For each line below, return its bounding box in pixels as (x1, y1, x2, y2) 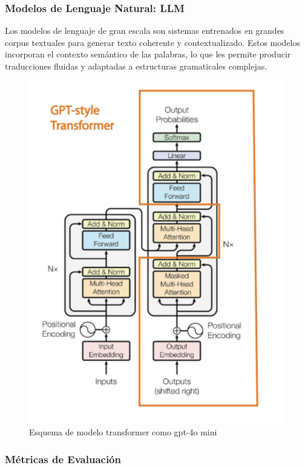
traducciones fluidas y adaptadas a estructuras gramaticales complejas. (5, 60, 267, 72)
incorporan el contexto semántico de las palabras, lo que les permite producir (5, 48, 291, 60)
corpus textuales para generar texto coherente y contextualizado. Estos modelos (5, 36, 301, 48)
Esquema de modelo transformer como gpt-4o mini (29, 425, 217, 438)
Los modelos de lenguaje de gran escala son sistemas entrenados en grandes (5, 24, 284, 37)
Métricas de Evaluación (5, 451, 121, 466)
